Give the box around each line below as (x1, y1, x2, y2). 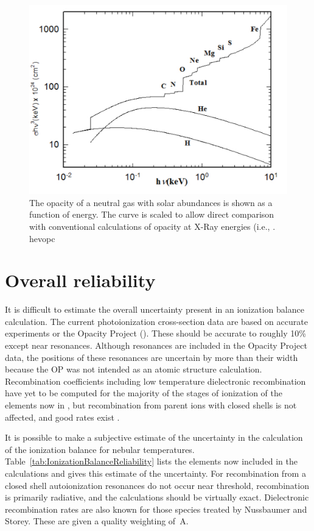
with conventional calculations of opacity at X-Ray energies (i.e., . (29, 219, 276, 232)
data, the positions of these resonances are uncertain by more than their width (5, 351, 298, 363)
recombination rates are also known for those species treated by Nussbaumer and (5, 502, 307, 515)
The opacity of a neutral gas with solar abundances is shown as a (29, 196, 273, 208)
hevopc (29, 232, 55, 244)
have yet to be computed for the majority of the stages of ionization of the (5, 387, 282, 399)
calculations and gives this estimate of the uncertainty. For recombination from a (5, 466, 306, 479)
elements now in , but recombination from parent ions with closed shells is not (5, 398, 297, 411)
